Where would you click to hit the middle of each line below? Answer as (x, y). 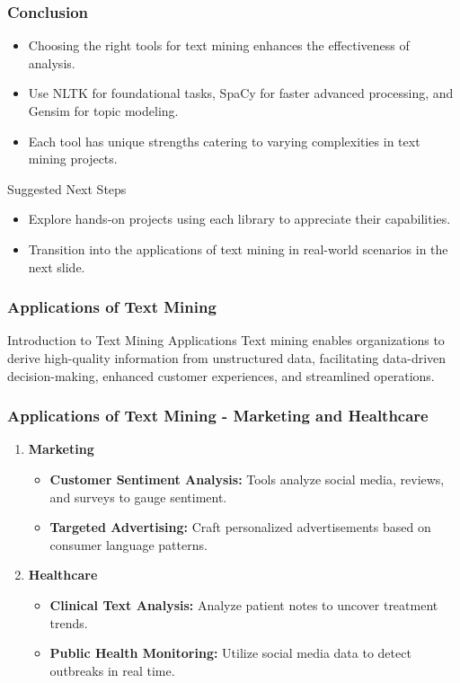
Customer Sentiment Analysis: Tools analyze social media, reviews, (247, 479)
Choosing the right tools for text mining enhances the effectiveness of (219, 45)
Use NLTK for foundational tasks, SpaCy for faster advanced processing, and (241, 93)
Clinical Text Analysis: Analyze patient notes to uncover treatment (244, 604)
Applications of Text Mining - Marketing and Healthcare (218, 416)
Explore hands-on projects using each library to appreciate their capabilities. (239, 219)
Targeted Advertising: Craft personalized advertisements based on (240, 527)
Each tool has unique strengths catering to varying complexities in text (224, 141)
